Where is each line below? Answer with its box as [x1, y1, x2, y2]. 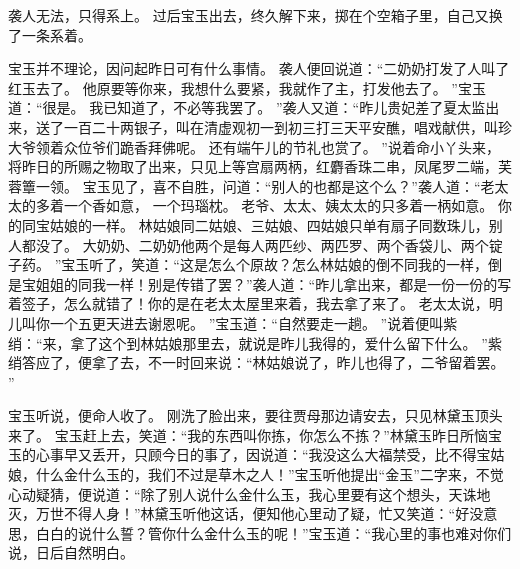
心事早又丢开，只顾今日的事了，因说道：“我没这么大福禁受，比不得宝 [35, 444, 491, 465]
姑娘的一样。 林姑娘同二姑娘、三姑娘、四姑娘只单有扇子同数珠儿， [49, 214, 489, 235]
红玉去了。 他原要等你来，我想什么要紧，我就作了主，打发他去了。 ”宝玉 [8, 77, 486, 98]
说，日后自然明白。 [8, 542, 134, 563]
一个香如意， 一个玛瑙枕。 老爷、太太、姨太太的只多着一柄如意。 [63, 195, 494, 216]
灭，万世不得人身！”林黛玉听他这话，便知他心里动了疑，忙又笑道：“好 [8, 503, 470, 524]
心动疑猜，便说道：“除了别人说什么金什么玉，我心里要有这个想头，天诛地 [8, 483, 491, 504]
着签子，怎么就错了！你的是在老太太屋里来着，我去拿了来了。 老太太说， [8, 293, 489, 314]
